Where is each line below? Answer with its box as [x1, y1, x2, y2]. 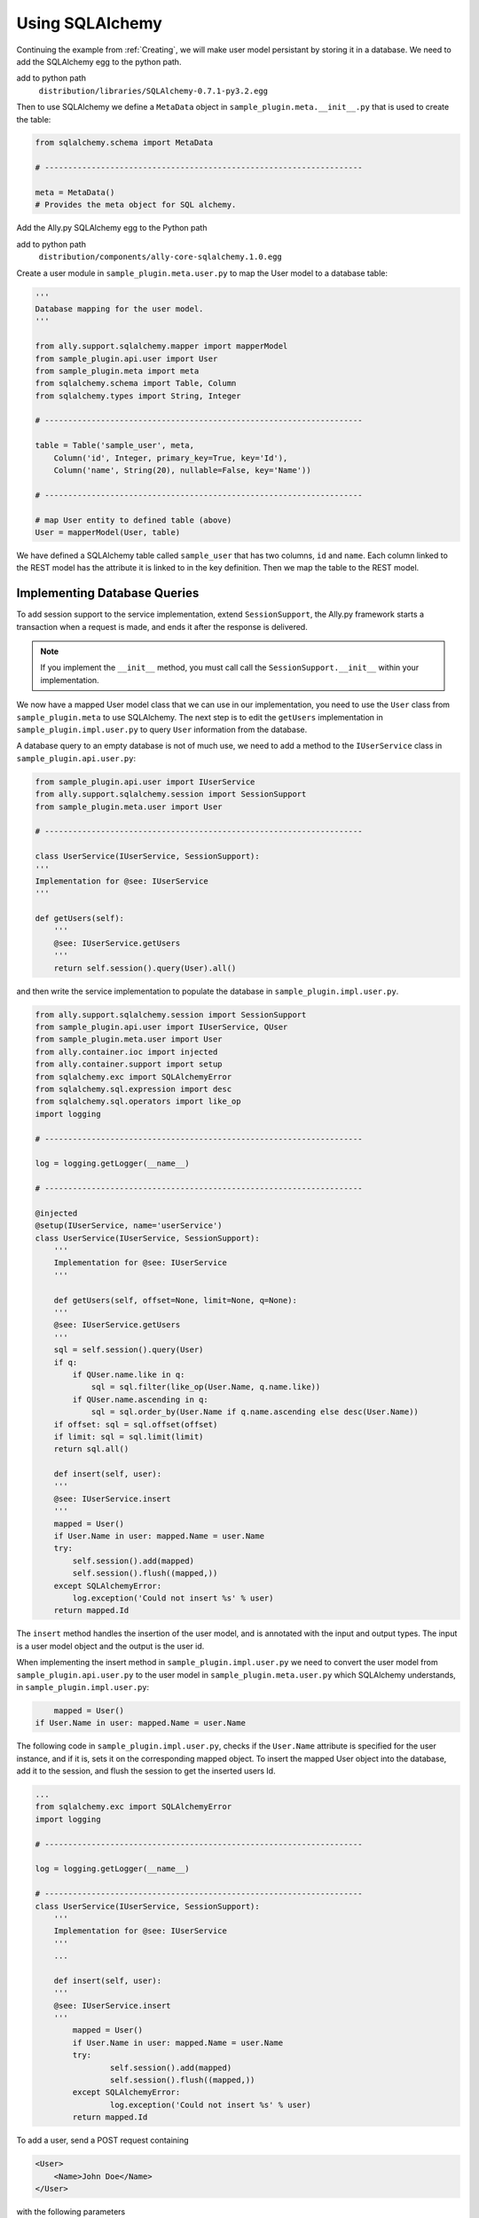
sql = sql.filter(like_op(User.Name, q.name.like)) [90, 1382, 321, 1392]
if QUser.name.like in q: [72, 1369, 185, 1380]
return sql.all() [53, 1444, 130, 1454]
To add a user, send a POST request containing [16, 2135, 190, 2146]
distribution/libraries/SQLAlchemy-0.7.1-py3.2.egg [38, 85, 269, 96]
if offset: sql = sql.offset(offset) [53, 1420, 218, 1429]
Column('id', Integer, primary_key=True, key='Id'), [53, 452, 288, 463]
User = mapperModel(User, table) [35, 528, 181, 537]
